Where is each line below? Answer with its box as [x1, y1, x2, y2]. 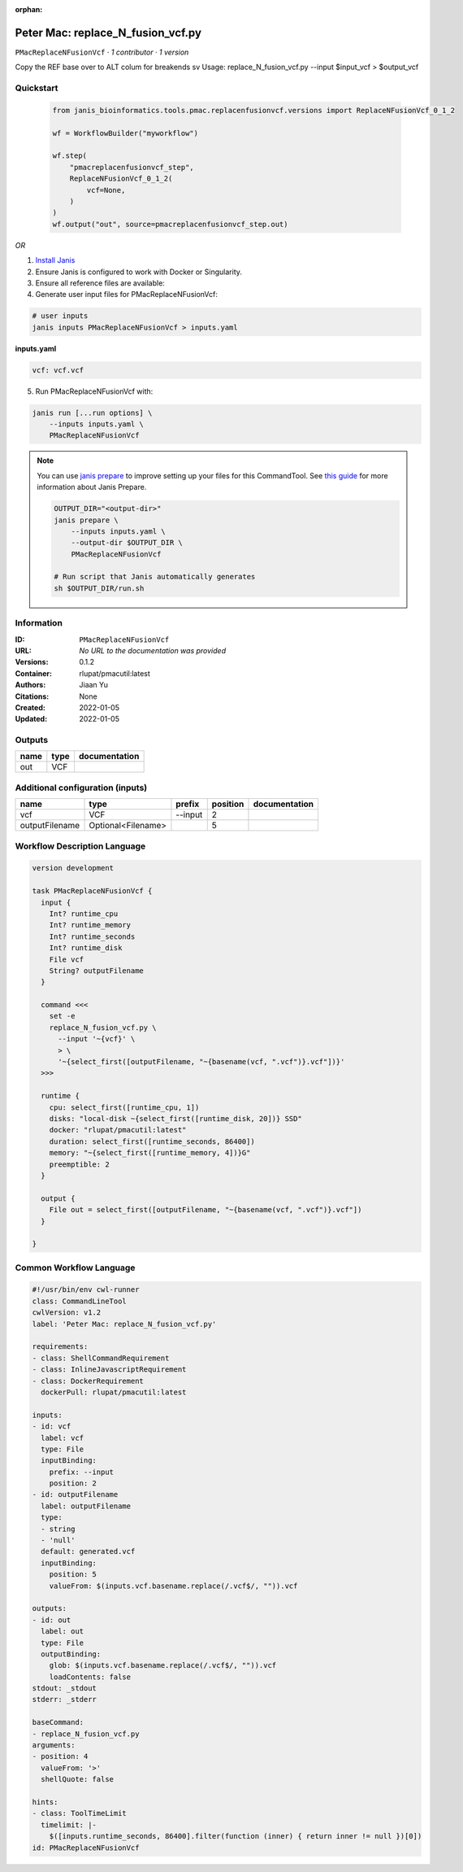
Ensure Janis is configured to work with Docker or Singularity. [35, 267, 243, 277]
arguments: [32, 1741, 76, 1750]
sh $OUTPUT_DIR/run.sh [54, 583, 145, 593]
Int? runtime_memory [49, 920, 132, 930]
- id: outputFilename [32, 1490, 119, 1499]
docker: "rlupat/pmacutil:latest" [49, 1125, 187, 1135]
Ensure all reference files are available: [35, 277, 166, 288]
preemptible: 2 [49, 1159, 110, 1169]
